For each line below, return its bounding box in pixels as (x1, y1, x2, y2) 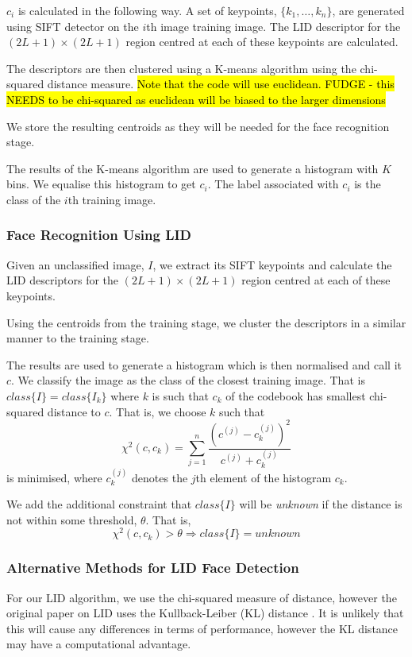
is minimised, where (6, 469, 102, 485)
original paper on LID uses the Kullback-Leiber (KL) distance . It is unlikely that (6, 605, 404, 621)
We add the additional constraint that (6, 496, 192, 512)
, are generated (332, 2, 405, 18)
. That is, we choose (109, 403, 206, 419)
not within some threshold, (6, 511, 137, 528)
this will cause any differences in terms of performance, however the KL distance (6, 620, 399, 636)
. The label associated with (207, 176, 339, 192)
